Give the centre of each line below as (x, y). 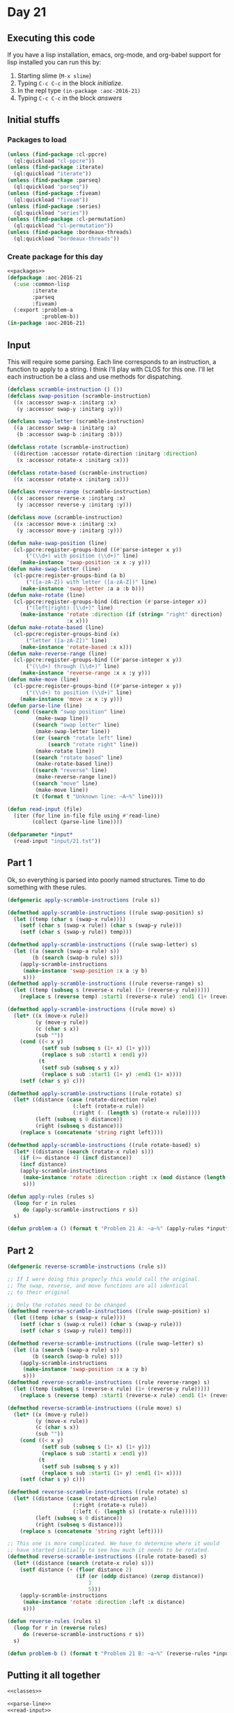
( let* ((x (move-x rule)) (51, 1015)
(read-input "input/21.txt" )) (57, 841)
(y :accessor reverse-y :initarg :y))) (74, 505)
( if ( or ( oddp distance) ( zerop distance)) (140, 1576)
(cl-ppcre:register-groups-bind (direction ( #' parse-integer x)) (110, 602)
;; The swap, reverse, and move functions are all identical (98, 1286)
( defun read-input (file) (45, 809)
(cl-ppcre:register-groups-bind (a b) (70, 576)
